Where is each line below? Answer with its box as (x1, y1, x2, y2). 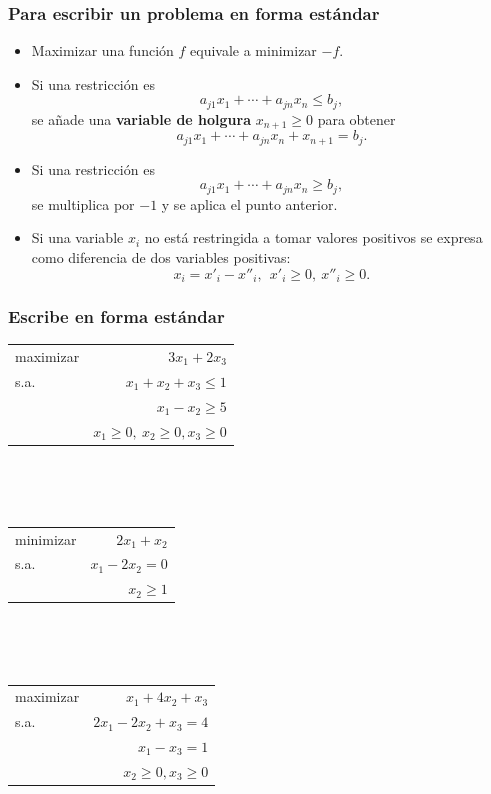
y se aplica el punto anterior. (161, 193, 338, 214)
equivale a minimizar (190, 40, 317, 61)
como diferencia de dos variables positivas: (31, 247, 291, 267)
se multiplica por (31, 193, 135, 214)
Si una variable (31, 227, 124, 248)
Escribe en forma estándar (8, 303, 225, 328)
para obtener (317, 108, 396, 129)
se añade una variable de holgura (31, 108, 251, 129)
